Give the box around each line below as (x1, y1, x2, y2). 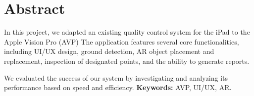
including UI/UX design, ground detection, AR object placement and (4, 46, 214, 56)
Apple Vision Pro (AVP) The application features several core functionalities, (4, 36, 239, 47)
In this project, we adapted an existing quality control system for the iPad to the (4, 27, 250, 37)
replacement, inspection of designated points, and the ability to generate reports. (4, 55, 250, 66)
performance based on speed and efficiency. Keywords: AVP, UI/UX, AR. (4, 82, 232, 93)
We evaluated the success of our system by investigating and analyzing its (4, 72, 228, 83)
